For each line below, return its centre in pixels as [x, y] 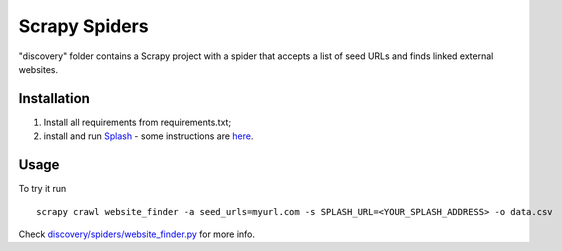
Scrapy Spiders [83, 26]
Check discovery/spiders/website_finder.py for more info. [136, 234]
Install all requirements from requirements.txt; [137, 122]
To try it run [42, 189]
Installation [54, 98]
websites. [38, 69]
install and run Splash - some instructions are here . [148, 136]
